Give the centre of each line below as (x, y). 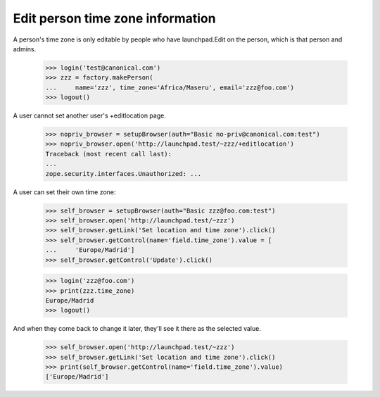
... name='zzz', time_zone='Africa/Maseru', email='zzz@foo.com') (170, 87)
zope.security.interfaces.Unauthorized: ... (123, 174)
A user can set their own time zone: (64, 192)
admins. (25, 49)
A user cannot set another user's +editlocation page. (90, 115)
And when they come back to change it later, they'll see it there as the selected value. (137, 329)
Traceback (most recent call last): (109, 154)
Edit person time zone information (114, 18)
